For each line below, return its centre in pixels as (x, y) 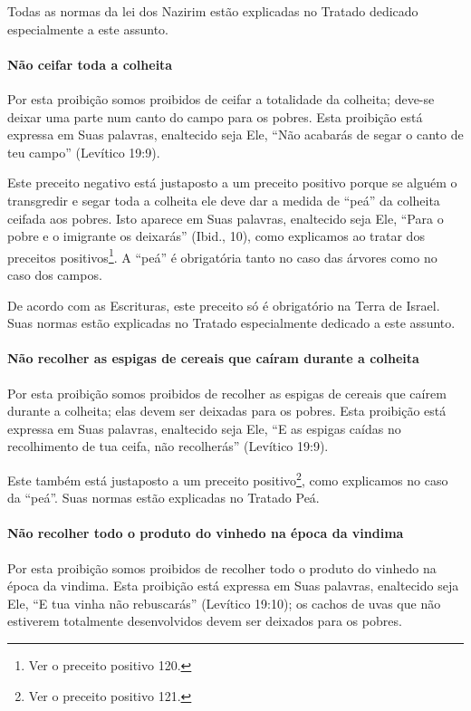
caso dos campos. (55, 274)
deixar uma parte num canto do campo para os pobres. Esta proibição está (215, 116)
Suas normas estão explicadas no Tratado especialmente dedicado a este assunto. (231, 323)
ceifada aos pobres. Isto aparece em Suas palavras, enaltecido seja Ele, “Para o (226, 218)
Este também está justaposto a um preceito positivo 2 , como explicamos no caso (228, 478)
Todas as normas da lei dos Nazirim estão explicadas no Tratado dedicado (213, 11)
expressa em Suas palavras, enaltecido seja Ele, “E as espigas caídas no (204, 428)
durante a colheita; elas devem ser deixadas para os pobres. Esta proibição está (227, 411)
